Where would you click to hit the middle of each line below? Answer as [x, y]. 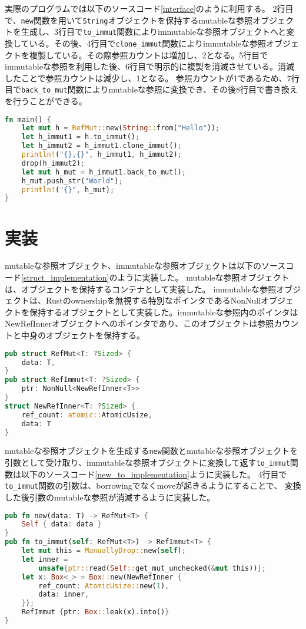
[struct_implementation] [65, 277]
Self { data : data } [61, 524]
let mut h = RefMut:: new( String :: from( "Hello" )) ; [121, 128]
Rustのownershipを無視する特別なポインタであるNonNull [153, 300]
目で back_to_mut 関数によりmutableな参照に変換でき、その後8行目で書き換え [151, 89]
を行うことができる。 [46, 101]
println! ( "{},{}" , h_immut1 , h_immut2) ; [102, 155]
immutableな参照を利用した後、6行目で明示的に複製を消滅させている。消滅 [149, 66]
